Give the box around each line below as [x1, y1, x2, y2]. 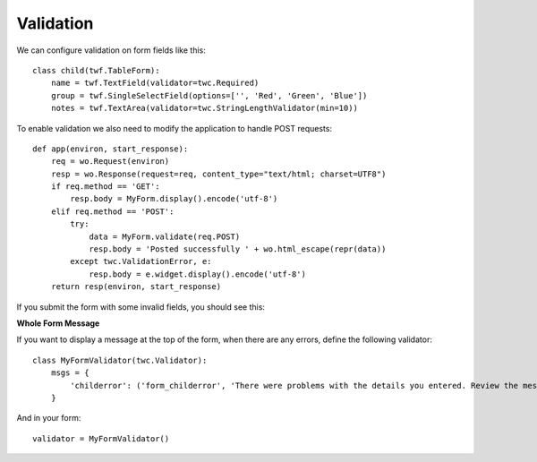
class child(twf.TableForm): [32, 65, 160, 75]
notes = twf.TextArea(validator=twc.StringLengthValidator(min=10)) [50, 103, 358, 114]
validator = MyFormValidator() [32, 433, 170, 443]
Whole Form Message [16, 318, 100, 329]
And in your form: [16, 413, 81, 423]
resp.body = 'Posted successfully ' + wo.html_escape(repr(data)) [89, 244, 387, 254]
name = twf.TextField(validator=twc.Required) [50, 78, 260, 89]
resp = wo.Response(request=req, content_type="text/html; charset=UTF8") [50, 168, 387, 179]
